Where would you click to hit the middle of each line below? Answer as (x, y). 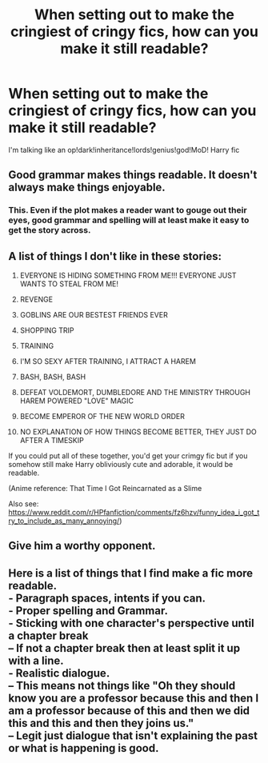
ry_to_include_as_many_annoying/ (64, 521)
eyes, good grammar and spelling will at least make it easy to (129, 220)
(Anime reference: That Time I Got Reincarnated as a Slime (105, 489)
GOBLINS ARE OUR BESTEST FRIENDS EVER (94, 315)
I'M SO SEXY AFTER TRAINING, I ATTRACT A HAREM (108, 362)
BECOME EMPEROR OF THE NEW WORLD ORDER (102, 417)
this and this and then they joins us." (101, 723)
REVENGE (36, 300)
